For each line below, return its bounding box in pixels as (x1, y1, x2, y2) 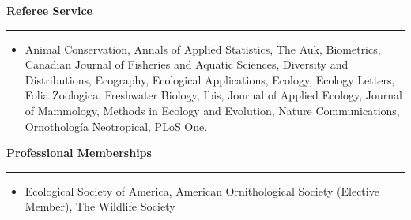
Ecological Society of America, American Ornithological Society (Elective (25, 182, 379, 199)
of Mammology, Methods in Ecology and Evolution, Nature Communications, (25, 102, 400, 118)
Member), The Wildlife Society (25, 198, 175, 214)
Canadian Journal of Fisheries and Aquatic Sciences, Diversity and (25, 56, 349, 73)
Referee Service (6, 2, 92, 18)
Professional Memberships (6, 144, 152, 161)
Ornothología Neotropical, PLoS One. (25, 117, 208, 134)
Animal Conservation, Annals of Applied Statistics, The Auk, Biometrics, (25, 40, 381, 57)
